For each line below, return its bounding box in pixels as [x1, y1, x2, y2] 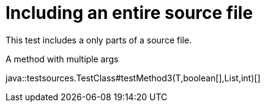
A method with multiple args [6, 53, 119, 64]
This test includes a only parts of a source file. [6, 34, 192, 45]
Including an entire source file [6, 2, 253, 23]
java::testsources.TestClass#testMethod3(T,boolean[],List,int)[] [6, 72, 261, 83]
